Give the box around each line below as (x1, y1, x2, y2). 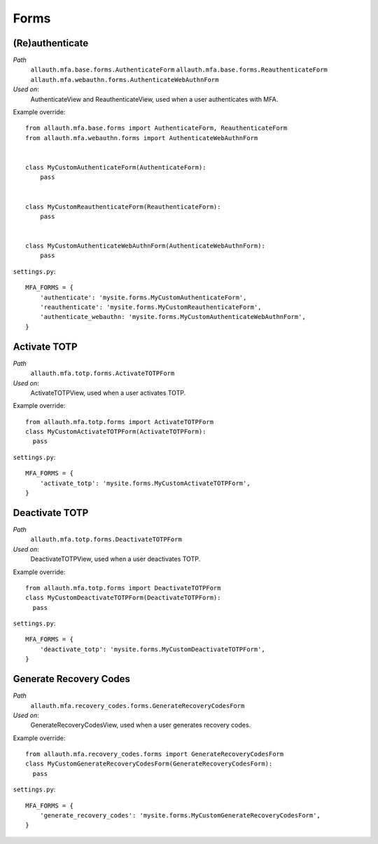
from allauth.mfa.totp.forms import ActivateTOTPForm (25, 418, 213, 426)
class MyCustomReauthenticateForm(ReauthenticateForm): (25, 203, 221, 210)
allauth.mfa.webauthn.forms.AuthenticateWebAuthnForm (30, 76, 219, 83)
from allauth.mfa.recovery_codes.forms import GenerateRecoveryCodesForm (25, 750, 284, 758)
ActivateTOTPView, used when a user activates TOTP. (30, 388, 186, 397)
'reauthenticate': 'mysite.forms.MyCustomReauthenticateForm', (39, 304, 262, 311)
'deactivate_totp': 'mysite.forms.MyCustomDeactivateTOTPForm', (39, 645, 265, 653)
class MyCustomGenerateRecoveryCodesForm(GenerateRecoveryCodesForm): (25, 760, 273, 768)
